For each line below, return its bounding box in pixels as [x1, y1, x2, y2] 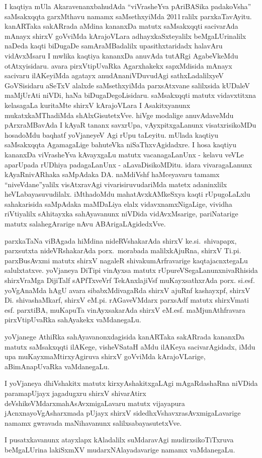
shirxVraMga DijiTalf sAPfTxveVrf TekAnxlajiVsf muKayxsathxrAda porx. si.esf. [5, 275, 255, 285]
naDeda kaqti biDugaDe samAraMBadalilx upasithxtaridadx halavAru [5, 40, 223, 51]
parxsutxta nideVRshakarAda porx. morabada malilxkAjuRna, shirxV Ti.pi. [5, 245, 241, 256]
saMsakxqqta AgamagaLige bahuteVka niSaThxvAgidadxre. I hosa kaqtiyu [5, 139, 236, 150]
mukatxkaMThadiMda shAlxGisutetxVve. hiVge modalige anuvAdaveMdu [5, 109, 234, 120]
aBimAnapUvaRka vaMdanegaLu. [5, 361, 110, 371]
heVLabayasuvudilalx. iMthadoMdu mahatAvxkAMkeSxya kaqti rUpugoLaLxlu [5, 189, 250, 199]
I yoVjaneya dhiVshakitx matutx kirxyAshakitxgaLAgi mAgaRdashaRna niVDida [5, 378, 258, 388]
